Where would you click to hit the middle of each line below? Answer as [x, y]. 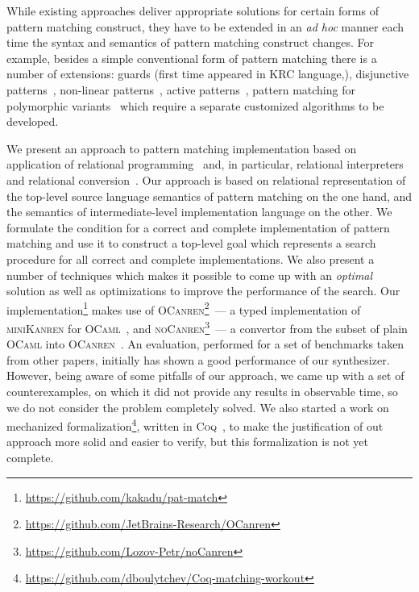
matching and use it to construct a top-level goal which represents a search [191, 243]
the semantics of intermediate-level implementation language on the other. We [199, 212]
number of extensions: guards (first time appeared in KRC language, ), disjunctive [208, 74]
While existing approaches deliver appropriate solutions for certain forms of [193, 10]
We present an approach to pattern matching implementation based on [182, 148]
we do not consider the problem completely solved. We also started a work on [198, 407]
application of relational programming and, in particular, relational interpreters [205, 164]
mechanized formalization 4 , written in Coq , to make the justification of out [195, 425]
